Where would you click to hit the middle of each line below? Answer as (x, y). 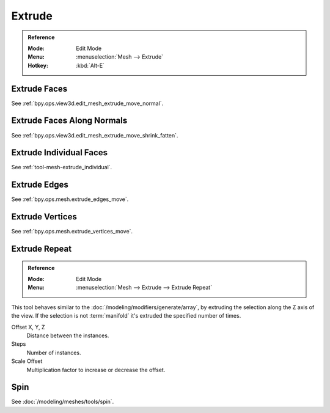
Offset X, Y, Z (28, 327)
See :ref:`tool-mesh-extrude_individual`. (62, 167)
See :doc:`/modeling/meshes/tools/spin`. (63, 402)
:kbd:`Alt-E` (90, 65)
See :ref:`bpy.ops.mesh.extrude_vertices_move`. (72, 232)
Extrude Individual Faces (60, 153)
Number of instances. (54, 353)
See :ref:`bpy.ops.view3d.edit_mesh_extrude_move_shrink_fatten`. (95, 135)
